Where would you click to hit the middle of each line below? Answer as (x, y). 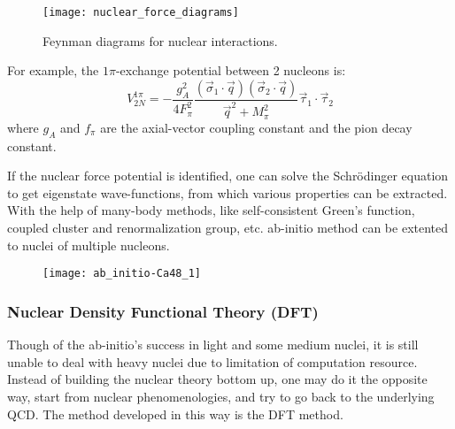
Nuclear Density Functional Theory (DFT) (163, 311)
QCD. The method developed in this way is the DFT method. (175, 414)
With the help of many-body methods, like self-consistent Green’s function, (211, 210)
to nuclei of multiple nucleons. (89, 245)
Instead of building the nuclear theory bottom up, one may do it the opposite (217, 379)
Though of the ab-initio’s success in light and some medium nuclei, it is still (213, 345)
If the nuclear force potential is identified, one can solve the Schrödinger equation (228, 176)
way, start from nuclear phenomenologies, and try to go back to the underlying (221, 396)
